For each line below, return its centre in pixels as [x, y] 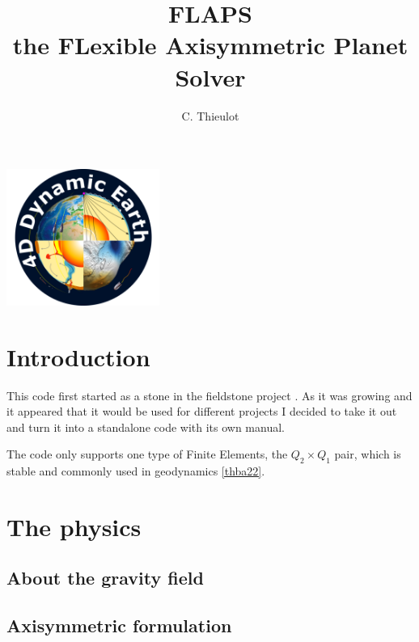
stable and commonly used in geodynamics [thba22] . [136, 471]
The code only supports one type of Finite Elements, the [147, 454]
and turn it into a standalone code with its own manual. [146, 427]
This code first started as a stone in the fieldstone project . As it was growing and [209, 395]
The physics [74, 526]
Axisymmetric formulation [119, 625]
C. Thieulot [210, 115]
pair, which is [368, 454]
